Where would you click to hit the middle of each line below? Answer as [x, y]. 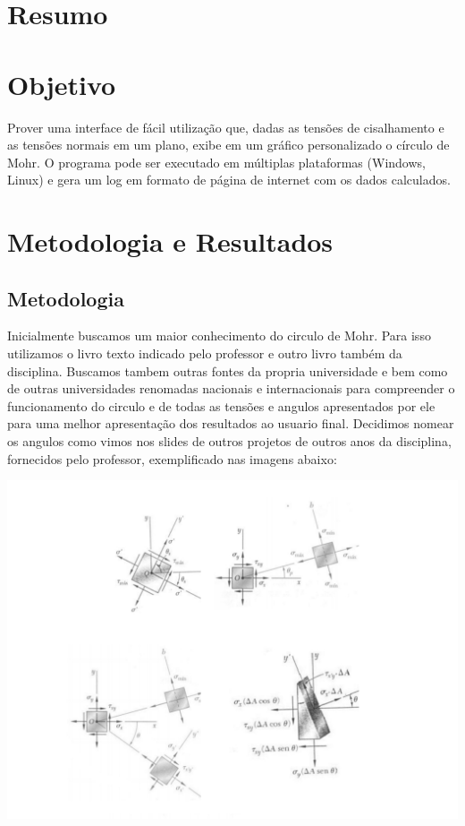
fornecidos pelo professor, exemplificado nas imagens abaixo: [172, 458]
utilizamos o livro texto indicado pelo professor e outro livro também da [205, 353]
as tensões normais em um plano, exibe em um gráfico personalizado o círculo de [228, 145]
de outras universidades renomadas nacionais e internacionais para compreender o [231, 388]
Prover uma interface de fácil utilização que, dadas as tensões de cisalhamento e [226, 127]
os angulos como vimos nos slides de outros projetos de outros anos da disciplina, [229, 441]
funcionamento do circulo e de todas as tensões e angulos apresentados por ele [221, 405]
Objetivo [62, 84]
